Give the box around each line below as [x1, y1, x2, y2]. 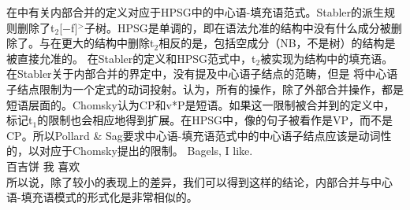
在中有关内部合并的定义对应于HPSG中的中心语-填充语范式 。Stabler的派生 [6, 4, 385, 20]
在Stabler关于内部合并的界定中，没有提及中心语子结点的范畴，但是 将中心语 [6, 65, 398, 82]
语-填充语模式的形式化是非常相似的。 [6, 189, 198, 205]
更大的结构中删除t [61, 35, 155, 51]
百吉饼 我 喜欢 [6, 157, 80, 174]
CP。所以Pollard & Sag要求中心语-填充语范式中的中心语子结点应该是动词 [6, 127, 381, 143]
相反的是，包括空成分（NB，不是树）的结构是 [158, 35, 396, 51]
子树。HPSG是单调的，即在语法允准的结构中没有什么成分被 [84, 19, 391, 35]
